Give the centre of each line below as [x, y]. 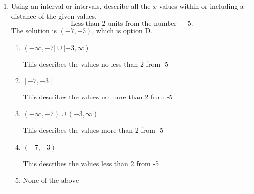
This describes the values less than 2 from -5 [91, 163]
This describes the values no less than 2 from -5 [96, 63]
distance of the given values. [54, 16]
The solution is [34, 31]
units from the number [142, 24]
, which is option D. [122, 31]
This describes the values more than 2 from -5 [93, 130]
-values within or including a [200, 6]
